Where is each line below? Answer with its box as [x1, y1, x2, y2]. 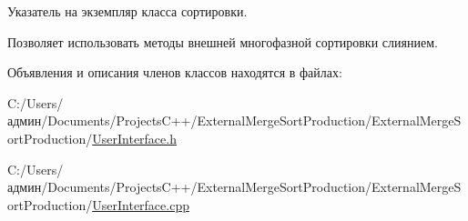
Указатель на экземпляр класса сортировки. [7, 2, 248, 20]
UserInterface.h [92, 128, 177, 147]
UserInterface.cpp [92, 195, 189, 214]
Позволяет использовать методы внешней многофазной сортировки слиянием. [7, 32, 438, 51]
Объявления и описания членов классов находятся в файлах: [7, 63, 342, 82]
